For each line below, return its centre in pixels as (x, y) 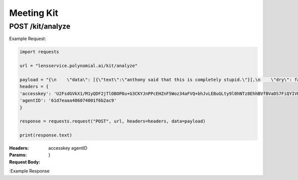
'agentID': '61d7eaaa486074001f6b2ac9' (68, 101)
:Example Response (29, 171)
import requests (39, 52)
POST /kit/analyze (40, 26)
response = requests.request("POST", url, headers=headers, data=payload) (113, 121)
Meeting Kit (34, 13)
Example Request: (28, 39)
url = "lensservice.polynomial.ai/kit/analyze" (78, 66)
